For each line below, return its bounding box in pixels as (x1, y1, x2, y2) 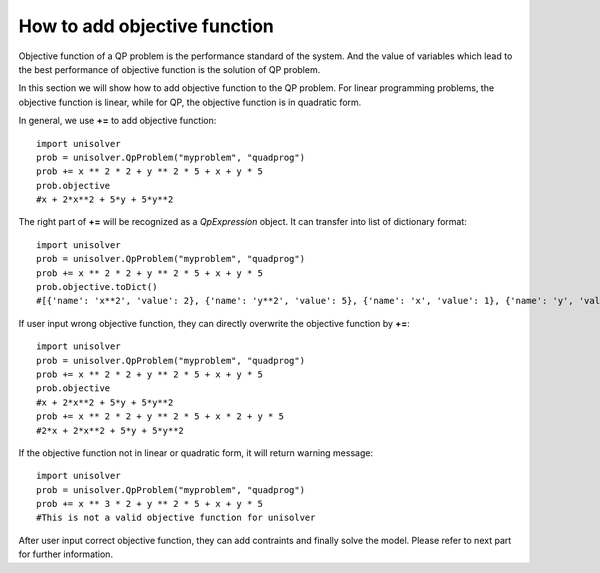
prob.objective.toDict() (36, 281, 158, 293)
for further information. (18, 548, 114, 560)
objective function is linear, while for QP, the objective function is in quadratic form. (18, 96, 362, 108)
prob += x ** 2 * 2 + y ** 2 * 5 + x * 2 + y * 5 (36, 411, 285, 422)
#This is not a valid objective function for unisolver (36, 512, 316, 524)
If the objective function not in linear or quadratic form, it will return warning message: (18, 446, 374, 459)
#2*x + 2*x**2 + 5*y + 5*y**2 (36, 425, 185, 436)
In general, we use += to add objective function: (18, 115, 217, 127)
